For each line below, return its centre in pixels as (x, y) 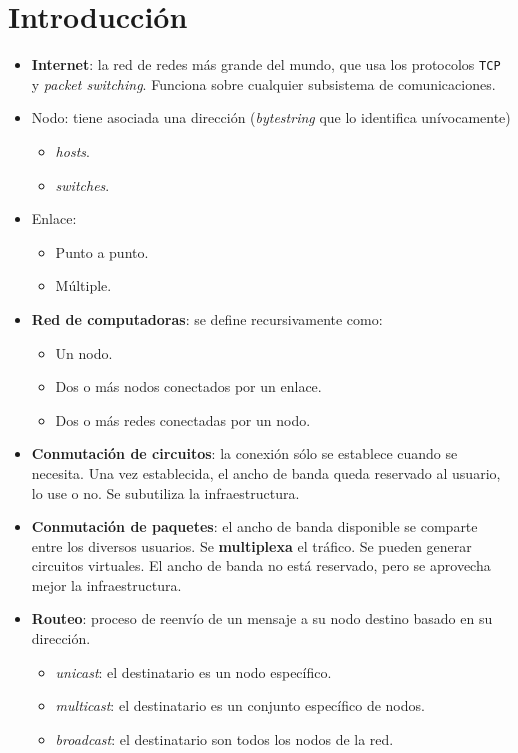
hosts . (72, 150)
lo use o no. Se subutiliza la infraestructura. (165, 492)
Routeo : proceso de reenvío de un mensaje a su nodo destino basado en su (262, 618)
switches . (82, 184)
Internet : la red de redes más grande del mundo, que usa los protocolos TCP (266, 64)
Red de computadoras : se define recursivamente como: (207, 318)
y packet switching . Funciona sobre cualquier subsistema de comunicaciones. (263, 83)
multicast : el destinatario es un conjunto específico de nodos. (240, 705)
